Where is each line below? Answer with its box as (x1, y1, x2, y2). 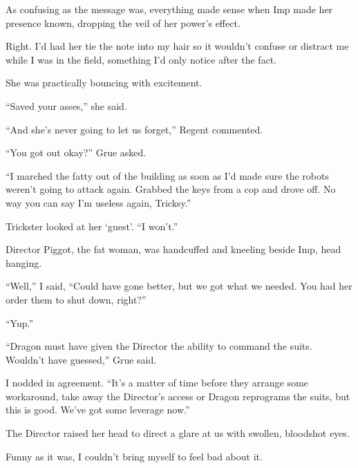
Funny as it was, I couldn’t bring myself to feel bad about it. (6, 449, 263, 463)
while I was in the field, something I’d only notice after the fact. (6, 52, 277, 66)
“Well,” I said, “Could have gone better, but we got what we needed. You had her (6, 279, 352, 293)
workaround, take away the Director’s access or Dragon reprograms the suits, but (6, 389, 350, 403)
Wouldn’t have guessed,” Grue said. (6, 352, 157, 366)
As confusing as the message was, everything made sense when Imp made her (6, 2, 333, 16)
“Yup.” (6, 315, 34, 330)
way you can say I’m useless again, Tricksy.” (6, 195, 191, 209)
